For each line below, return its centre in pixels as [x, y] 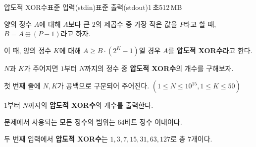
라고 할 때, [200, 24]
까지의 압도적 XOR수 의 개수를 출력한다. [91, 105]
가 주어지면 [41, 68]
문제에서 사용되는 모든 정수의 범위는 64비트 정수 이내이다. [93, 121]
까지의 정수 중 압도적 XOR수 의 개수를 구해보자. [159, 68]
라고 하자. [76, 34]
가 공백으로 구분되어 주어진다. [103, 86]
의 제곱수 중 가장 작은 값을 [136, 24]
